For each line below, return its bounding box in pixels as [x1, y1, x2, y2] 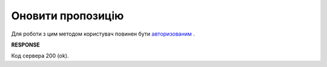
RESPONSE [11, 41, 41, 48]
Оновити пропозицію [11, 9, 124, 22]
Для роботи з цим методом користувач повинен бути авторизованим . [11, 30, 195, 37]
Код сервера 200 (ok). [11, 52, 69, 60]
